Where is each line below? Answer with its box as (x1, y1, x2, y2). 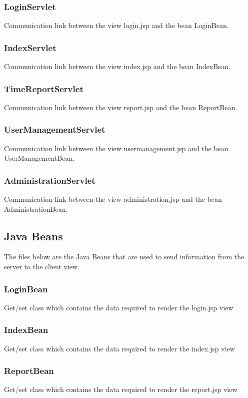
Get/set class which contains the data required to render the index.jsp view (4, 343, 235, 353)
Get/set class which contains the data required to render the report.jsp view (4, 384, 237, 394)
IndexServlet (4, 41, 56, 54)
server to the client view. (4, 261, 80, 272)
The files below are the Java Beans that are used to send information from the (4, 251, 244, 262)
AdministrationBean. (4, 203, 68, 214)
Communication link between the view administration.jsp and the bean (4, 194, 222, 204)
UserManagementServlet (4, 123, 105, 136)
